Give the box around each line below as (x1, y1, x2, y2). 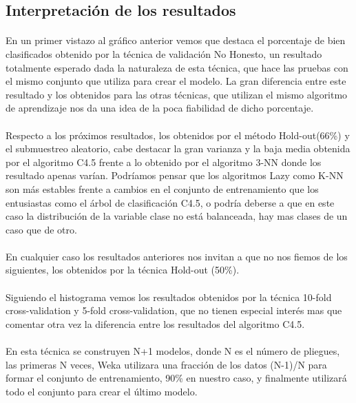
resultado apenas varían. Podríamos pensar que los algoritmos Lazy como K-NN (6, 168, 344, 183)
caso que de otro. (6, 222, 77, 236)
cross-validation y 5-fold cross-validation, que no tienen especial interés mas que (6, 303, 342, 318)
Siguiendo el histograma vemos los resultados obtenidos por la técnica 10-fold (6, 289, 332, 304)
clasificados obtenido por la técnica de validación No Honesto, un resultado (6, 46, 322, 61)
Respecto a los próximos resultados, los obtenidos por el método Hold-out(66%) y (6, 127, 350, 142)
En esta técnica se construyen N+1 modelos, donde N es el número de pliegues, (6, 344, 340, 358)
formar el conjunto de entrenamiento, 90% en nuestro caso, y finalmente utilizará (6, 371, 347, 385)
